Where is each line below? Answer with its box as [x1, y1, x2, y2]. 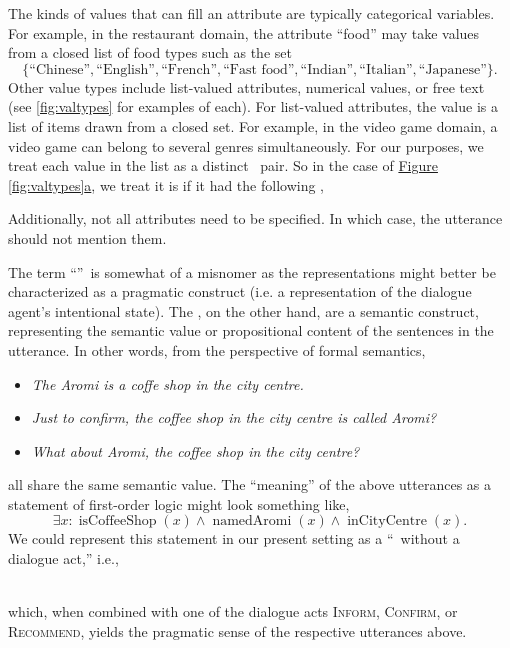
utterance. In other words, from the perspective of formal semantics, [8, 339, 426, 360]
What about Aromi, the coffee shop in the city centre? [31, 440, 360, 461]
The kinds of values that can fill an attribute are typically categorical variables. [8, 3, 495, 23]
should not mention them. [8, 227, 167, 248]
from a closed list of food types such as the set [8, 42, 292, 63]
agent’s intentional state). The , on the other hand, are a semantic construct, [8, 300, 479, 321]
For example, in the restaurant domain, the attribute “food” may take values [8, 22, 480, 43]
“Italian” [359, 62, 413, 77]
